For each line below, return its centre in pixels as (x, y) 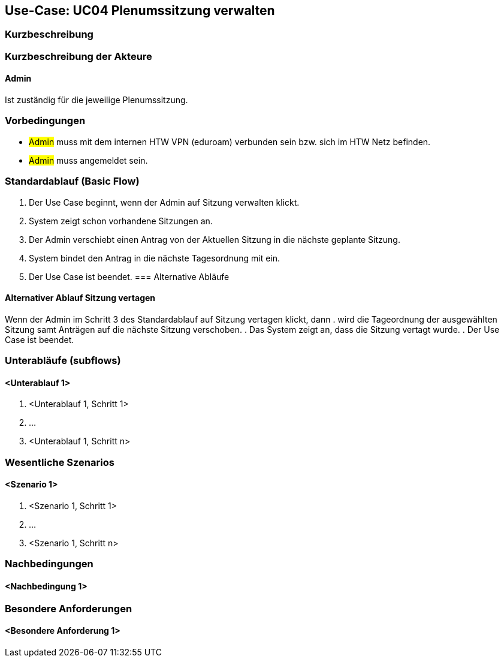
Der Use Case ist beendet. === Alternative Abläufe (129, 276)
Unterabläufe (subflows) (63, 361)
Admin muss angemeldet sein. (88, 160)
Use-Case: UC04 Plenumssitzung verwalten (140, 10)
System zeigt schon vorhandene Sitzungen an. (121, 221)
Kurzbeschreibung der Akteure (79, 56)
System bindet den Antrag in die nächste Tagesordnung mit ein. (155, 258)
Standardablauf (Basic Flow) (72, 181)
